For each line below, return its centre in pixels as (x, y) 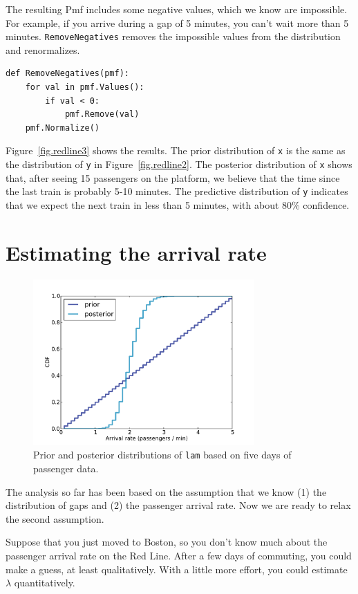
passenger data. (66, 468)
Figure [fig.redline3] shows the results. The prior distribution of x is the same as (176, 150)
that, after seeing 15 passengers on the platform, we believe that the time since (173, 177)
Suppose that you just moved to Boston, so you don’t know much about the (167, 542)
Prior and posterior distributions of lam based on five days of (162, 455)
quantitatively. (45, 583)
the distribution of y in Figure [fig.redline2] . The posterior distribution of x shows (179, 164)
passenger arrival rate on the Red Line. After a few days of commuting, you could (179, 555)
